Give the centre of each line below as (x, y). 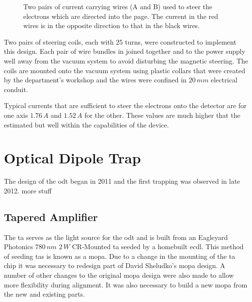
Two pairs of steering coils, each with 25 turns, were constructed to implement (120, 41)
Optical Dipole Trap (72, 158)
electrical (224, 80)
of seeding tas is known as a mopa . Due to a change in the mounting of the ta (119, 256)
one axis (16, 115)
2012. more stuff (28, 190)
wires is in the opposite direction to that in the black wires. (112, 25)
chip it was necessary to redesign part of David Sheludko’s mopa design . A (115, 265)
